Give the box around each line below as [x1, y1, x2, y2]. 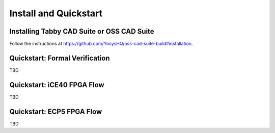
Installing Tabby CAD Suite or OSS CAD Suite [9, 27, 155, 36]
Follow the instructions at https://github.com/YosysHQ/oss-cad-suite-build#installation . [9, 41, 193, 47]
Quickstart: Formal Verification [9, 54, 110, 62]
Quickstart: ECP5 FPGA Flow [9, 107, 102, 116]
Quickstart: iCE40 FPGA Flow [9, 81, 104, 89]
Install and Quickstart [9, 8, 103, 19]
